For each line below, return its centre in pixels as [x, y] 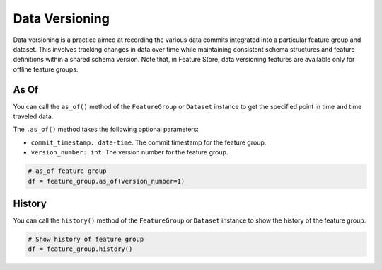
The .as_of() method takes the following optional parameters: [106, 129]
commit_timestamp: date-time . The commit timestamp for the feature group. [149, 142]
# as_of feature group [67, 171]
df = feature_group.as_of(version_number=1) [106, 181]
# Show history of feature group [86, 240]
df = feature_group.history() [80, 249]
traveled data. [33, 116]
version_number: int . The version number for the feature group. [129, 152]
